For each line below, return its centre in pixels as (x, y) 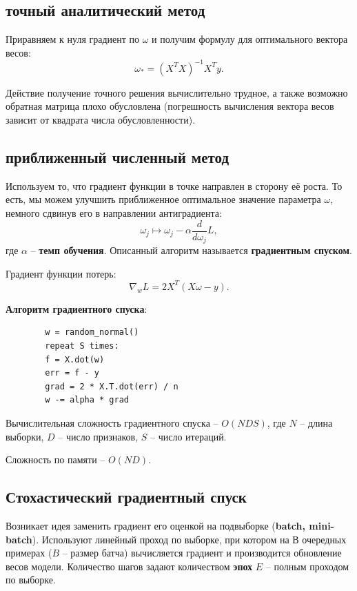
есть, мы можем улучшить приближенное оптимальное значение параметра (163, 199)
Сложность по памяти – (55, 459)
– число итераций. (188, 436)
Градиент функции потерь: (61, 273)
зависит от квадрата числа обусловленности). (101, 120)
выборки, (25, 436)
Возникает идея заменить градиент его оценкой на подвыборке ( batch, (155, 525)
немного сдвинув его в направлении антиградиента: (114, 213)
